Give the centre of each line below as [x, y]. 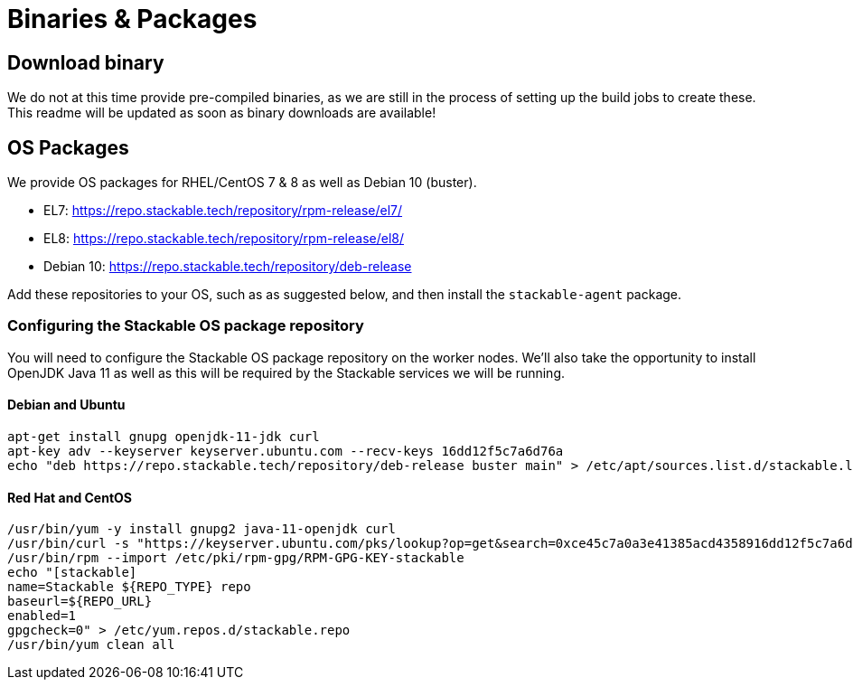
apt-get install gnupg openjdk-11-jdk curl [164, 436]
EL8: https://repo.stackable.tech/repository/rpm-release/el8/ [224, 239]
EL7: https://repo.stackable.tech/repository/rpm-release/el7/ [223, 211]
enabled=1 [42, 616]
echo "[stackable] [72, 573]
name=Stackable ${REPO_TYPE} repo [129, 587]
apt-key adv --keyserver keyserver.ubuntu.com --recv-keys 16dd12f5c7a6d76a [286, 451]
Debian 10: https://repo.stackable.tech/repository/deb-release [228, 267]
